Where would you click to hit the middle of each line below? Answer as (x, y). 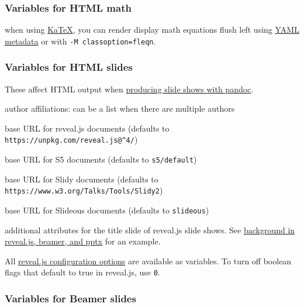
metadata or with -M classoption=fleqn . (80, 41)
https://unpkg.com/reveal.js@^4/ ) (71, 139)
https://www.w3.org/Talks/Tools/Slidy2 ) (84, 190)
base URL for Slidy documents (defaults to (82, 179)
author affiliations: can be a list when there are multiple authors (120, 108)
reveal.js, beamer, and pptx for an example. (83, 241)
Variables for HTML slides (69, 67)
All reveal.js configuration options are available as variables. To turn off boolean (148, 261)
